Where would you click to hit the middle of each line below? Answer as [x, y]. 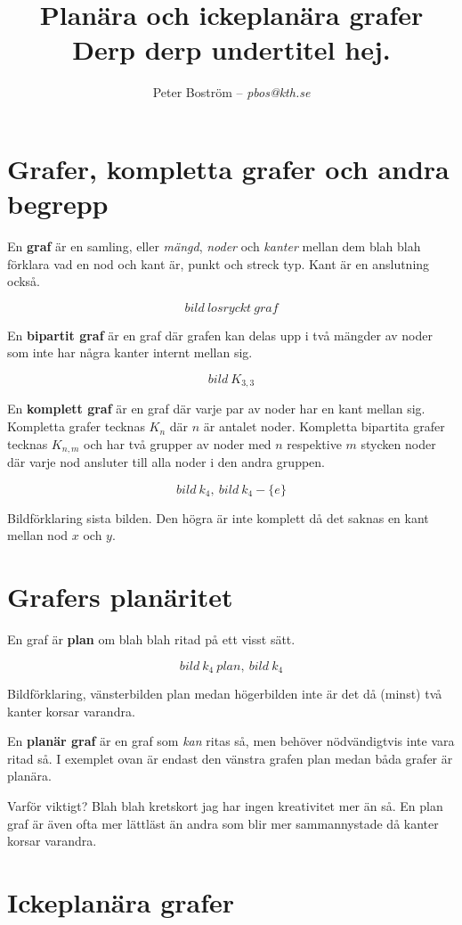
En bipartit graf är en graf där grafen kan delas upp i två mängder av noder [220, 335]
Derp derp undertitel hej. [231, 49]
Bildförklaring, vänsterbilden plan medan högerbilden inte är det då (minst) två [225, 694]
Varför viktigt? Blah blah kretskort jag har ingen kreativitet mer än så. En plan [225, 806]
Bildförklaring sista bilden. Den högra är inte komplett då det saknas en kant [218, 517]
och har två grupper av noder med [178, 443]
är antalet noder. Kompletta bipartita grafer [324, 426]
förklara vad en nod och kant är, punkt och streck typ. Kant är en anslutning [219, 263]
